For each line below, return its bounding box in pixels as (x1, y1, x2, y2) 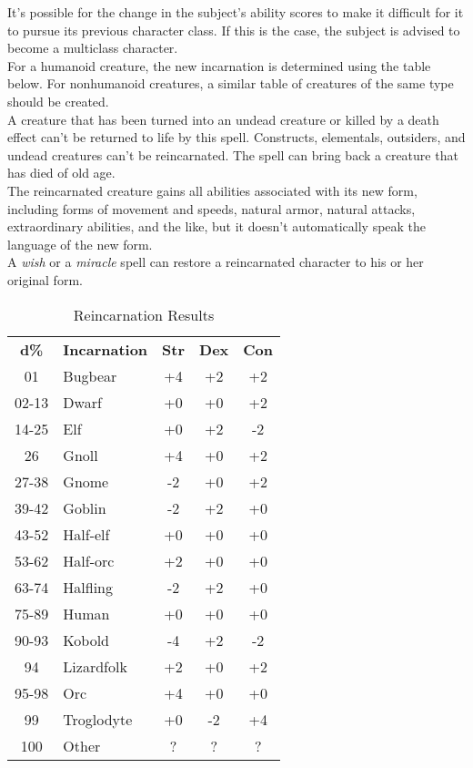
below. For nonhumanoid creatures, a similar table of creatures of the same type (7, 74, 454, 93)
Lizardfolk (63, 655, 127, 677)
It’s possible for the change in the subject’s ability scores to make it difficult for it (7, 3, 464, 21)
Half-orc (63, 549, 115, 571)
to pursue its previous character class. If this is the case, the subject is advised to (7, 20, 460, 39)
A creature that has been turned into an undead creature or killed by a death (7, 109, 439, 128)
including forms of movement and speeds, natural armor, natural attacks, (7, 199, 416, 218)
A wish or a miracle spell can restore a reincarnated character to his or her (7, 252, 424, 271)
